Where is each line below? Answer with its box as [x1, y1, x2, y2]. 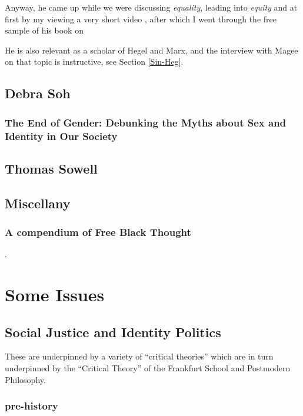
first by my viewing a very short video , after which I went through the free [5, 12, 277, 25]
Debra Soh [5, 84, 71, 102]
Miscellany [5, 194, 71, 212]
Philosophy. [5, 373, 46, 385]
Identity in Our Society [5, 128, 118, 143]
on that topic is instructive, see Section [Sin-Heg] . [5, 55, 184, 68]
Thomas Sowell [5, 159, 98, 177]
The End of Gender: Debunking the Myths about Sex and [5, 115, 287, 129]
